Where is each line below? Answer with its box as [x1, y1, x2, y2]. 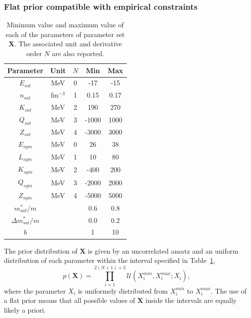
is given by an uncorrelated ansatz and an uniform [88, 245, 238, 256]
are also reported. [52, 48, 104, 58]
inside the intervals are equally [145, 295, 237, 305]
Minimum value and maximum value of [6, 20, 124, 30]
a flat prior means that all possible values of [4, 295, 135, 305]
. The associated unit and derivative [14, 39, 122, 49]
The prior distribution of [4, 245, 77, 256]
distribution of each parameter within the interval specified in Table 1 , [4, 255, 215, 265]
